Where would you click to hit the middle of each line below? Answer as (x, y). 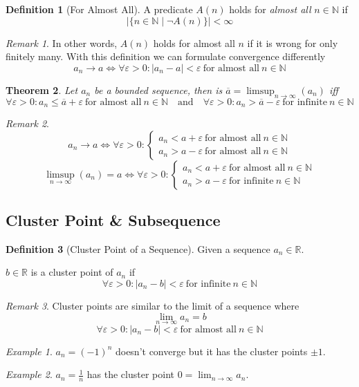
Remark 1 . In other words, (62, 43)
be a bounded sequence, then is (158, 89)
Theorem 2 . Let (42, 89)
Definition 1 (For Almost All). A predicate (99, 9)
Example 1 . (29, 351)
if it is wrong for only (293, 43)
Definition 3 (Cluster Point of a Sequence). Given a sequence (138, 248)
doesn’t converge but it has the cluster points (211, 351)
